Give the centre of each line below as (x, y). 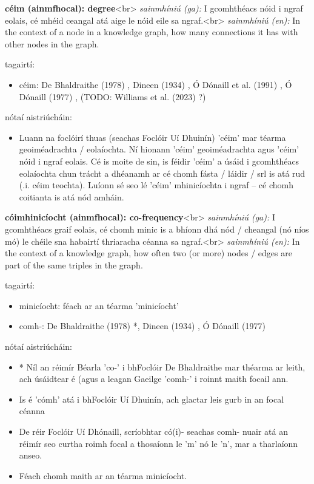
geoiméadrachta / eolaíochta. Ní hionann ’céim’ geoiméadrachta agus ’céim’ (159, 149)
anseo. (31, 455)
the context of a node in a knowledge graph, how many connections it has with (152, 32)
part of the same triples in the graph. (74, 264)
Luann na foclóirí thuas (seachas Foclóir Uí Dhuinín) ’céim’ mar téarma (152, 137)
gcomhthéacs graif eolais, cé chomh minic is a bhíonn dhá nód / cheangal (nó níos (157, 229)
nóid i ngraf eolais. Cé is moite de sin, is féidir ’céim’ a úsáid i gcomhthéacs (159, 161)
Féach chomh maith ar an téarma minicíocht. (103, 475)
